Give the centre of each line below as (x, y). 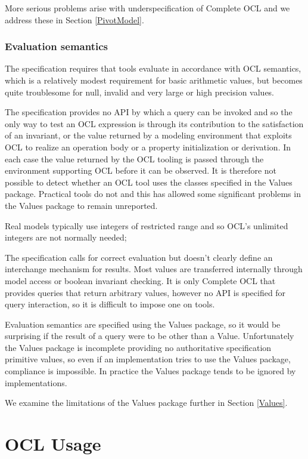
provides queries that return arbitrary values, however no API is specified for (145, 292)
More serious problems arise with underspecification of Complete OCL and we (147, 8)
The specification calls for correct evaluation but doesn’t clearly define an (139, 257)
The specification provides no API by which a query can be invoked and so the (149, 112)
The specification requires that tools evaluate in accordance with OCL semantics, (153, 68)
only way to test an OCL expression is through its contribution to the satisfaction (154, 123)
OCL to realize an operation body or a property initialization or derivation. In (148, 147)
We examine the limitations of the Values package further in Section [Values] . (146, 403)
